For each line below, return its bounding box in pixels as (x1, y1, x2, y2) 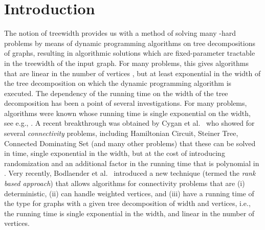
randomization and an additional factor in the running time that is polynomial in (4, 157, 259, 168)
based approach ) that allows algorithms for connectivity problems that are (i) (4, 178, 245, 189)
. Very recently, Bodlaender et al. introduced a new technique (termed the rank (4, 168, 256, 178)
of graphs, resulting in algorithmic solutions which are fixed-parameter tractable (4, 48, 255, 58)
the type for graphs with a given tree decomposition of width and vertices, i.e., (4, 198, 251, 209)
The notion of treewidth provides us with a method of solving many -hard (4, 28, 236, 38)
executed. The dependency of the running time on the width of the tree (4, 87, 228, 98)
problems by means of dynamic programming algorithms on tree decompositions (4, 37, 255, 48)
